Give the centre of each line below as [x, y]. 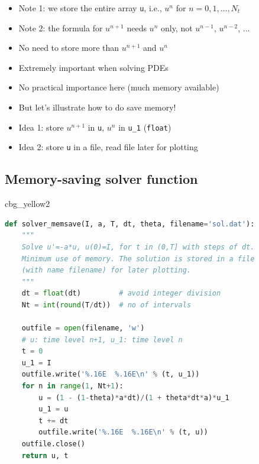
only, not [177, 27]
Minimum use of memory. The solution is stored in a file [138, 259]
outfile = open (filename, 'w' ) [83, 328]
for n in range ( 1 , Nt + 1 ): [72, 386]
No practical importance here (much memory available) [119, 87]
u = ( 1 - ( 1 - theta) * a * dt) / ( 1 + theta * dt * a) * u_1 [134, 398]
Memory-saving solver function [101, 179]
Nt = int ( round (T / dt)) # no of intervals [106, 305]
